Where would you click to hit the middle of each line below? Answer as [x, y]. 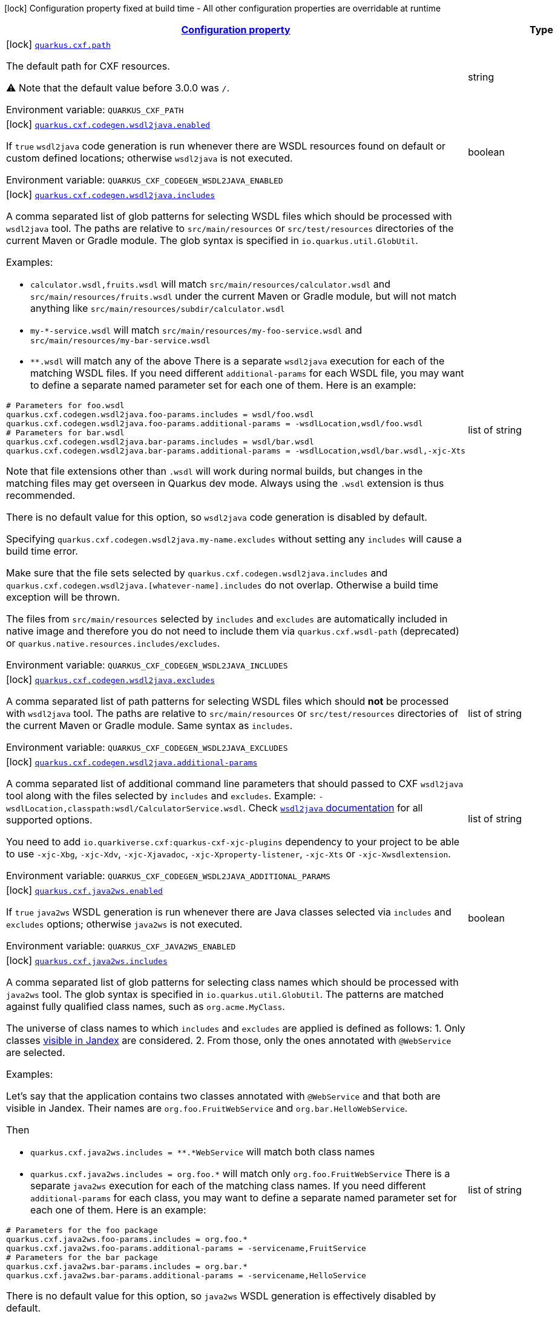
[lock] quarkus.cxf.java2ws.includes [87, 960]
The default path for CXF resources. [88, 66]
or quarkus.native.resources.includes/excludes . [113, 643]
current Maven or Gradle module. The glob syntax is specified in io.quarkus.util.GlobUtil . [212, 240]
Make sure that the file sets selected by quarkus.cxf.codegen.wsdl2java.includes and [197, 573]
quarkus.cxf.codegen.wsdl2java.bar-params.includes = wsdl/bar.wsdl [160, 442]
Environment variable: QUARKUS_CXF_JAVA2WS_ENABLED [121, 946]
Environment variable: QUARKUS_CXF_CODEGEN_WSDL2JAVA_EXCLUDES [147, 747]
